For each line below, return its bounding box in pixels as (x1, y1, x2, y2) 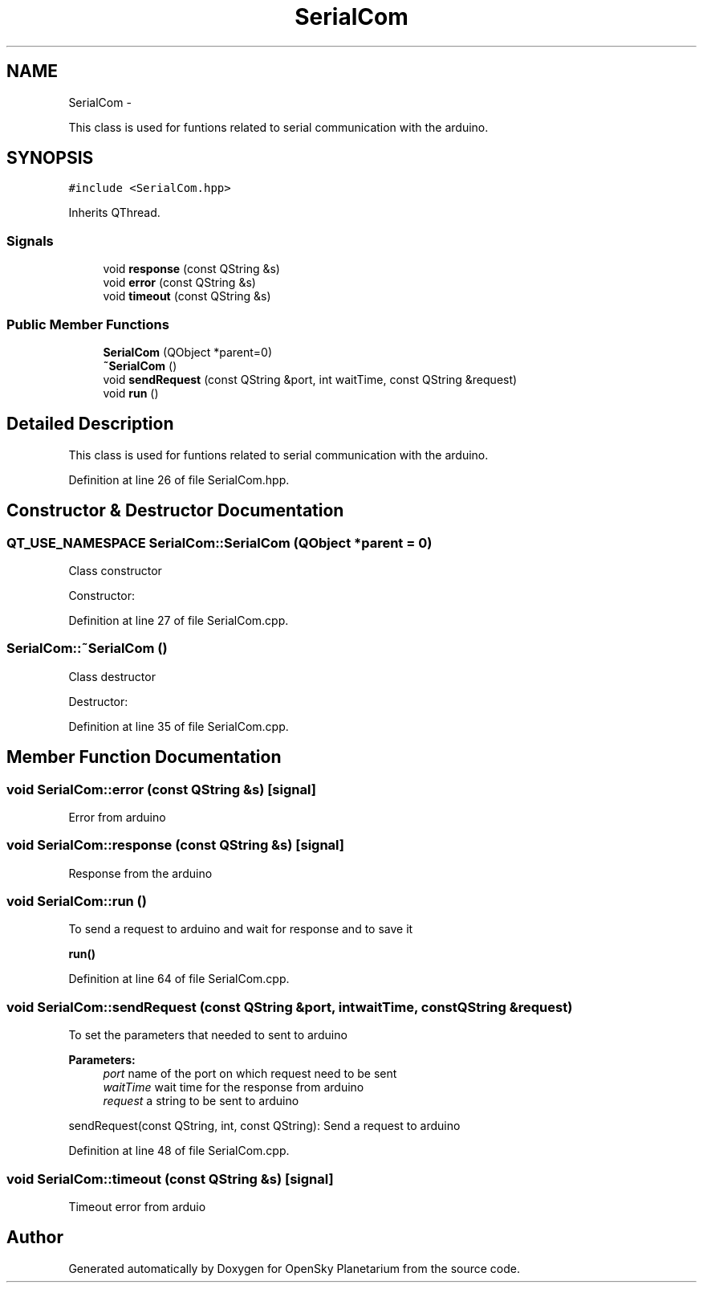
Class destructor (68, 669, 156, 683)
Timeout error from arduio (68, 1199, 206, 1214)
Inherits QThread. (68, 206, 161, 220)
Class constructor (68, 564, 162, 577)
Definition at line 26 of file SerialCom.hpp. (68, 472, 290, 487)
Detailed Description (6, 414, 174, 434)
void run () (103, 385, 159, 400)
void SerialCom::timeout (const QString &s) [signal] (6, 1170, 334, 1187)
